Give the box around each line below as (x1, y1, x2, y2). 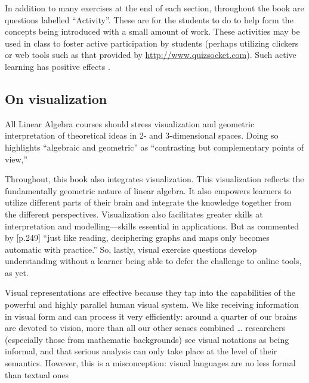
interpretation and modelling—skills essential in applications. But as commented (5, 219, 299, 232)
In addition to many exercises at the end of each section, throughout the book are (5, 2, 304, 14)
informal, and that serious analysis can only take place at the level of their (5, 345, 277, 357)
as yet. (5, 266, 29, 278)
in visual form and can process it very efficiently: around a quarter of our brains (5, 310, 297, 322)
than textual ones (5, 368, 69, 381)
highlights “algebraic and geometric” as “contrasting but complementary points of (5, 140, 304, 153)
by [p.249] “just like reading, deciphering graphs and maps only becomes (5, 231, 270, 244)
